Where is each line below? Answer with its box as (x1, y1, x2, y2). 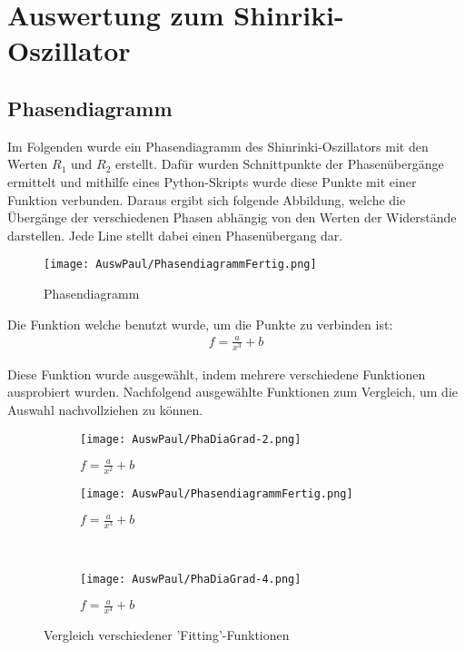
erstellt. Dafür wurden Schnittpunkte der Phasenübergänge (115, 154, 444, 173)
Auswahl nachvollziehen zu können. (7, 400, 203, 419)
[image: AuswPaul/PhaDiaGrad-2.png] (80, 432, 302, 446)
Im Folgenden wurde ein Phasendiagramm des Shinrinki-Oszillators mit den (7, 136, 429, 155)
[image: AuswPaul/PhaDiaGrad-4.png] (80, 572, 302, 586)
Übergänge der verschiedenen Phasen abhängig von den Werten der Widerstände (7, 208, 457, 227)
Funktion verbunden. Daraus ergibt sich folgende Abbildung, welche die (7, 190, 406, 209)
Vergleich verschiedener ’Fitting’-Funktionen (44, 625, 290, 645)
